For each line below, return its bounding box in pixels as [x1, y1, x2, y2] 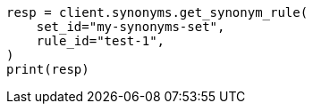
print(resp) [6, 62, 89, 76]
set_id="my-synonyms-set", [36, 20, 225, 34]
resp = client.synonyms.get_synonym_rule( [6, 5, 309, 20]
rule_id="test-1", [36, 34, 165, 48]
